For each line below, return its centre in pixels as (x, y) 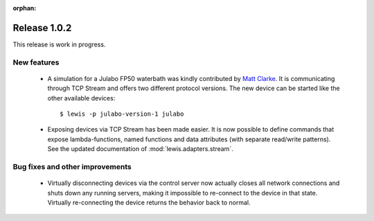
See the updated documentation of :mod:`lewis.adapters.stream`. (140, 149)
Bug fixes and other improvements (72, 166)
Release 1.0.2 (42, 28)
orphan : (25, 8)
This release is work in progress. (59, 44)
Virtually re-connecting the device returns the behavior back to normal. (149, 202)
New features (36, 62)
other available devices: (81, 98)
